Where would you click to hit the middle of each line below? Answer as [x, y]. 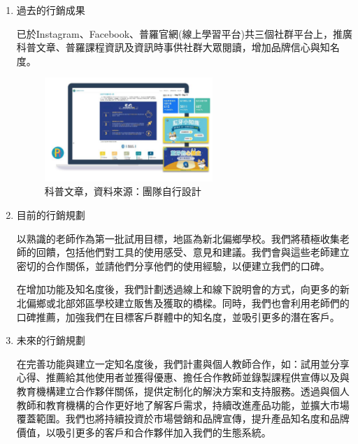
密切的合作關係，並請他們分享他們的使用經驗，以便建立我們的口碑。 [173, 265]
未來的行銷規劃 [51, 340]
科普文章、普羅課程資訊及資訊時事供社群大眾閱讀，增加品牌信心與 [168, 47]
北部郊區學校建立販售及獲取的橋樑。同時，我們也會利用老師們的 [202, 302]
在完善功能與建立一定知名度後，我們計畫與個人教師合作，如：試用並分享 [183, 363]
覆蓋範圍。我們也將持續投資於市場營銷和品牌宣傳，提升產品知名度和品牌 [183, 418]
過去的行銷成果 [51, 10]
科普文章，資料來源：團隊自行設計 [123, 191]
